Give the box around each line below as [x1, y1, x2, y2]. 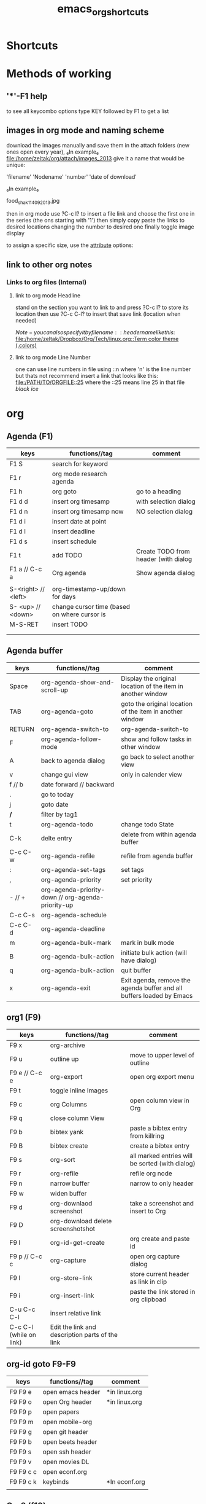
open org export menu [129, 1072, 194, 1081]
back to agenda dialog [40, 756, 105, 765]
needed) [15, 317, 37, 324]
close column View [50, 1114, 105, 1122]
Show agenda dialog [135, 569, 195, 578]
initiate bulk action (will [120, 948, 187, 957]
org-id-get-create [50, 1238, 105, 1247]
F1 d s [9, 537, 28, 546]
